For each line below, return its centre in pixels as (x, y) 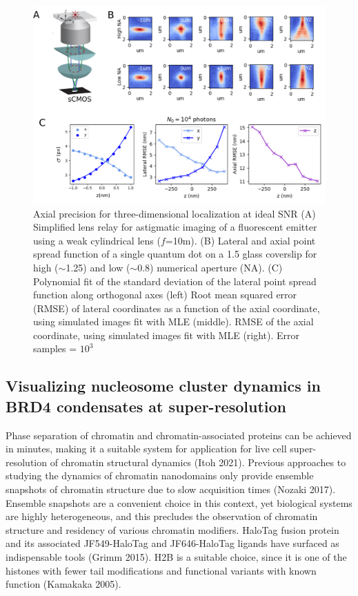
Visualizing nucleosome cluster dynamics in (163, 386)
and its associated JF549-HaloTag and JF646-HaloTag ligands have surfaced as (172, 543)
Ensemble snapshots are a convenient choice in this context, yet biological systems (179, 502)
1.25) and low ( (98, 267)
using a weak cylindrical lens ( (97, 240)
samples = (55, 348)
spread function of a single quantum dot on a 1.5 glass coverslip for (175, 254)
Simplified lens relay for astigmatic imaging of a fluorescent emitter (175, 227)
